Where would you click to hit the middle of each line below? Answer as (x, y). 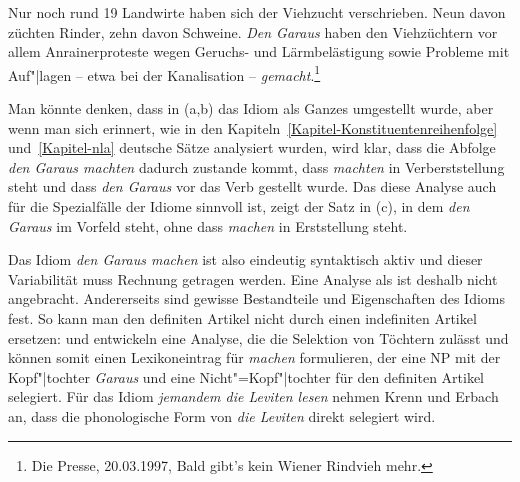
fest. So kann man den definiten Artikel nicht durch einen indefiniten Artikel (242, 317)
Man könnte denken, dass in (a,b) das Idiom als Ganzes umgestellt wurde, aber (251, 108)
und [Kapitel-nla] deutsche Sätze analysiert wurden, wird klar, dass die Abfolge (252, 147)
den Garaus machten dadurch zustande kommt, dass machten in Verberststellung (256, 166)
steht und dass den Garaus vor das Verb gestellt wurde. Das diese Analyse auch (252, 186)
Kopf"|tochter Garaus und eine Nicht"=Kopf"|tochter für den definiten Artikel (246, 376)
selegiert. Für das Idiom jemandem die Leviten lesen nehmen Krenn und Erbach (253, 396)
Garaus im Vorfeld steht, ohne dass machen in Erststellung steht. (208, 225)
